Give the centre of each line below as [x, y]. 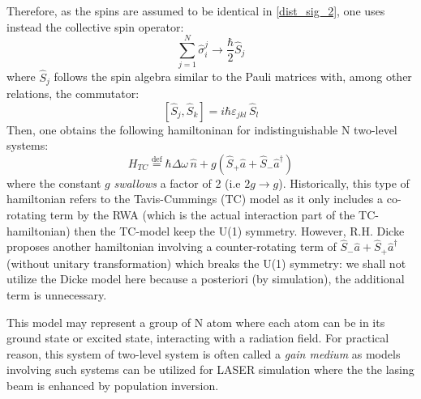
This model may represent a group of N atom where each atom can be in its [196, 322]
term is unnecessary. [57, 295]
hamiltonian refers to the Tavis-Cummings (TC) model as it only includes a [195, 199]
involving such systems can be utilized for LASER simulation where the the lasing [210, 369]
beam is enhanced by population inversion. [113, 385]
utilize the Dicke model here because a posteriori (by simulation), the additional [206, 279]
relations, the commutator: [73, 93]
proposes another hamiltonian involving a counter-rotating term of [172, 246]
